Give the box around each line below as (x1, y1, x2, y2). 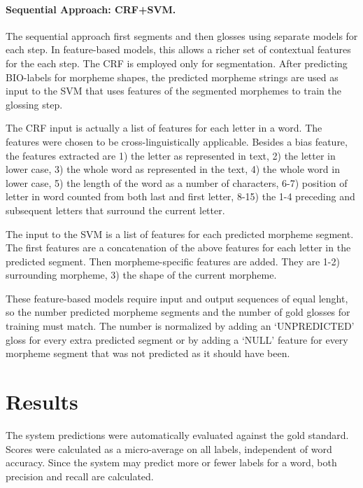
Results (6, 387, 78, 416)
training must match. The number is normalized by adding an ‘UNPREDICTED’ (6, 319, 355, 333)
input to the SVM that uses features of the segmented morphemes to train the (6, 83, 341, 98)
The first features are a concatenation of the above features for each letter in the (6, 240, 351, 255)
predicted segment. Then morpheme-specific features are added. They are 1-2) (6, 253, 340, 268)
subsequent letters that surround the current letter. (6, 202, 225, 217)
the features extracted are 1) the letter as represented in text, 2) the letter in (6, 148, 336, 162)
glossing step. (6, 97, 63, 111)
